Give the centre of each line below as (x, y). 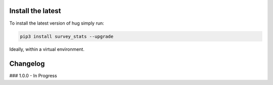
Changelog (27, 64)
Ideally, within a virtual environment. (47, 49)
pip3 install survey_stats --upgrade (67, 36)
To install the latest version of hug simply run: (57, 23)
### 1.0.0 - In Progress (33, 76)
